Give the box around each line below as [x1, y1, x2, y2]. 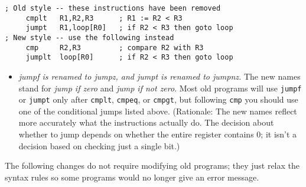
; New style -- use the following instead [5, 33, 174, 42]
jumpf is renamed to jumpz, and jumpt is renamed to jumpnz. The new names [18, 70, 301, 82]
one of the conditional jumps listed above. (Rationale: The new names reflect [18, 104, 297, 117]
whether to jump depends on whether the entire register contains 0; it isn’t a [18, 128, 297, 140]
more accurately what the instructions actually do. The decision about [18, 116, 274, 129]
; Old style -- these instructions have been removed [5, 4, 221, 12]
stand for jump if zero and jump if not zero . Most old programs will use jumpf [18, 81, 302, 94]
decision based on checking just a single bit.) [18, 139, 180, 152]
